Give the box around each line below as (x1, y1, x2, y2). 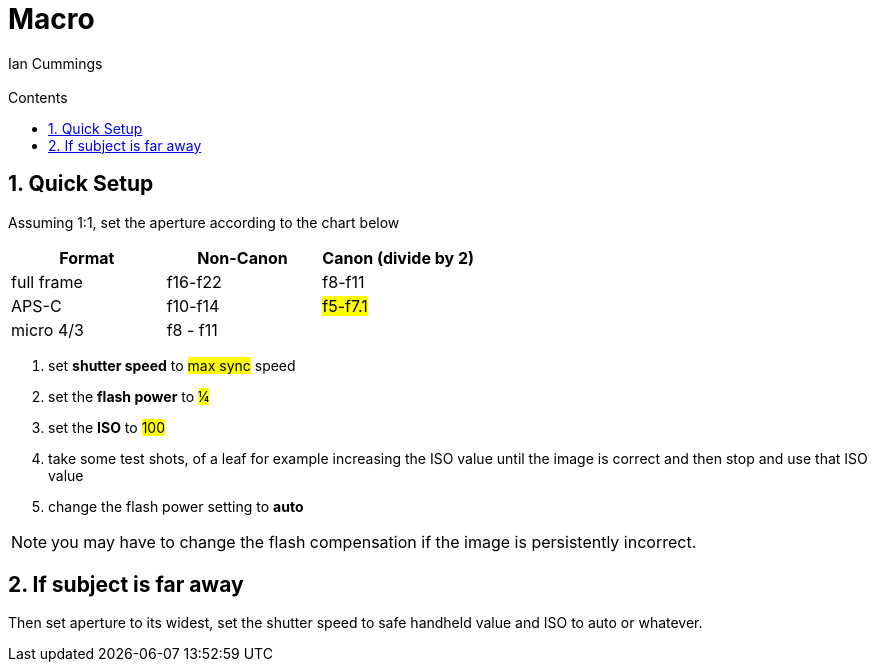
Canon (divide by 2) (322, 247, 475, 268)
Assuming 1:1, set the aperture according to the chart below (8, 213, 400, 231)
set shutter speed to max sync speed (48, 356, 296, 374)
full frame (11, 271, 83, 292)
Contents (8, 88, 68, 106)
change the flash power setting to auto (48, 497, 304, 515)
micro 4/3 (11, 319, 84, 340)
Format (59, 247, 115, 268)
